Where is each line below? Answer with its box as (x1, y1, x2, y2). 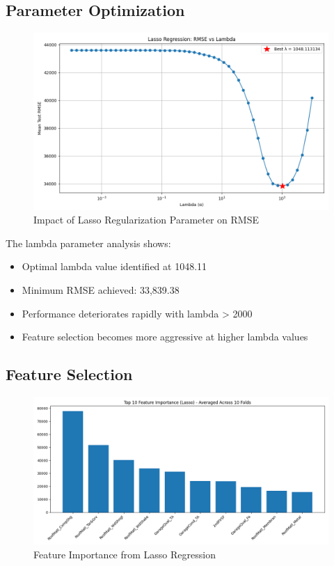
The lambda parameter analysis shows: (6, 235, 171, 250)
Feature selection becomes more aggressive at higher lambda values (22, 329, 308, 344)
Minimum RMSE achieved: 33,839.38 (22, 282, 180, 297)
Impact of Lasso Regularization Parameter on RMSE (33, 212, 260, 227)
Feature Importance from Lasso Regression (33, 547, 216, 561)
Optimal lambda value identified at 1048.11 (22, 259, 207, 274)
